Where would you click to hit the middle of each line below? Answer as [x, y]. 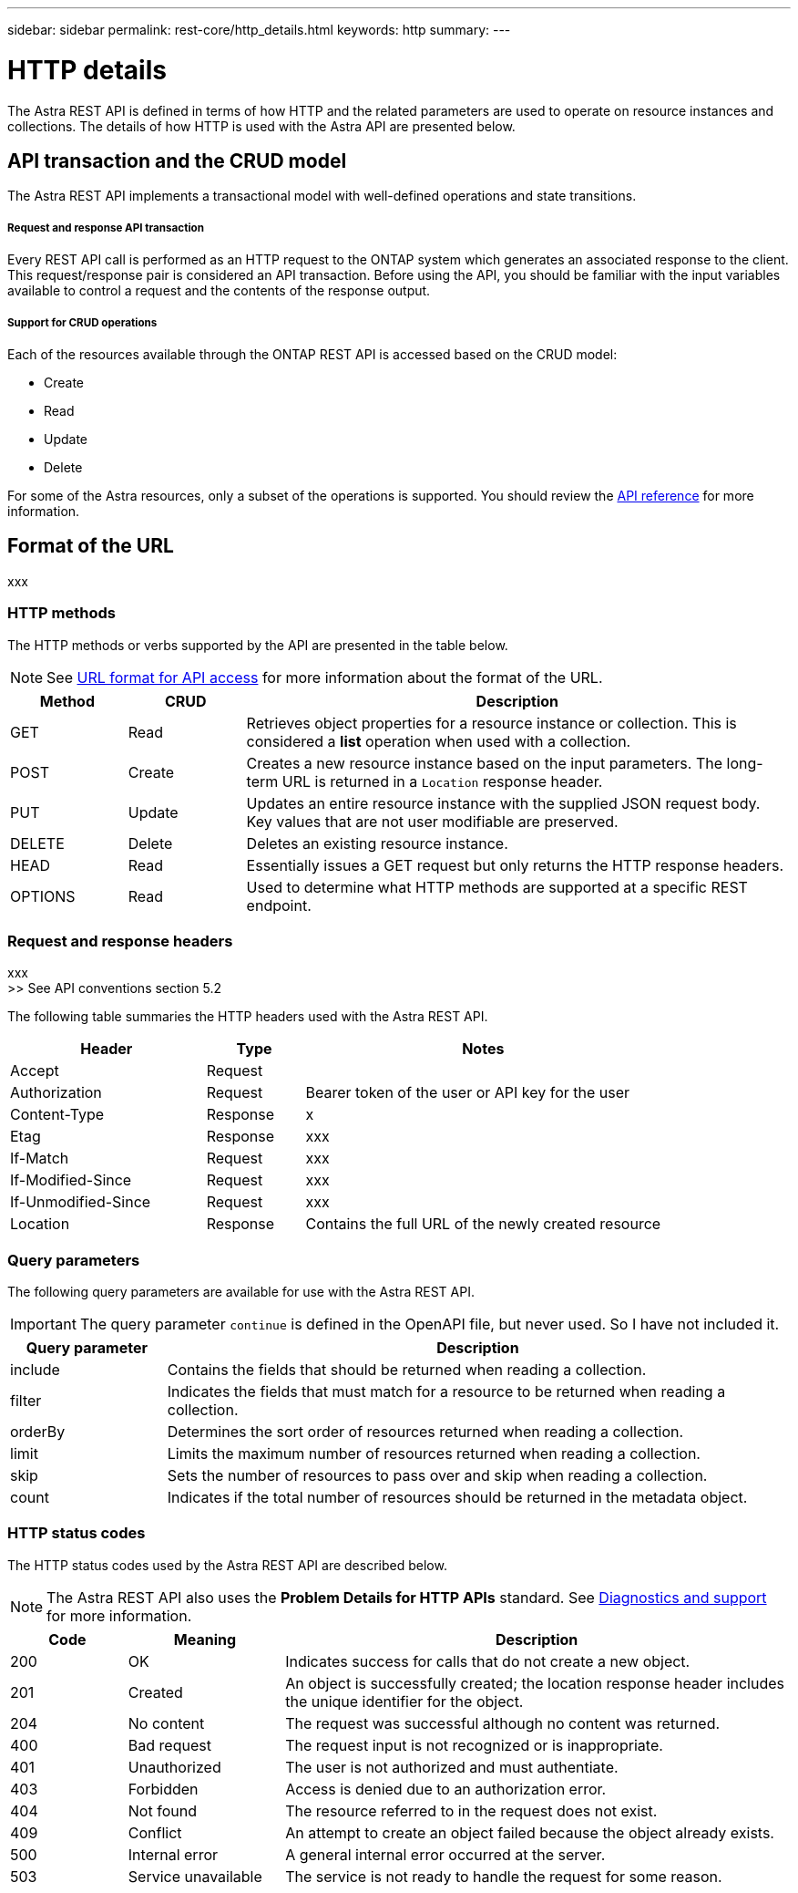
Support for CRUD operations [82, 322]
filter [26, 1401]
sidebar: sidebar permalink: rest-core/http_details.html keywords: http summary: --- [259, 30]
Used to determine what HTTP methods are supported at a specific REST [497, 887]
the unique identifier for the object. [404, 1701]
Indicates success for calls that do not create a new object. [488, 1661]
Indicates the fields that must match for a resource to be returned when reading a [446, 1391]
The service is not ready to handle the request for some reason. [504, 1876]
